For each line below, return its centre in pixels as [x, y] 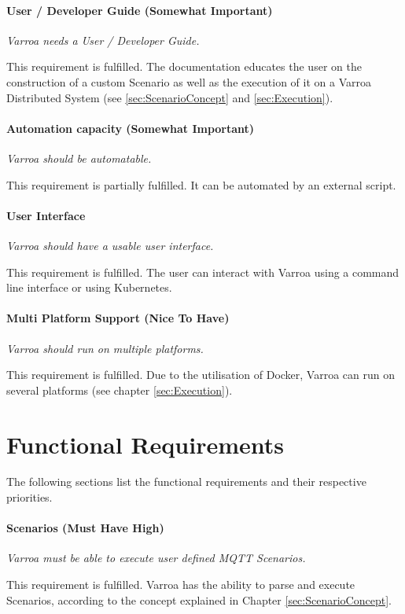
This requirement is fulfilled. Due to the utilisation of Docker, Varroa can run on [201, 375]
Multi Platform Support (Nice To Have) [118, 318]
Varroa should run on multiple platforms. [105, 348]
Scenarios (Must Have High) [85, 528]
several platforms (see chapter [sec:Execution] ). [120, 390]
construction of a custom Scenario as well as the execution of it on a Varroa [189, 81]
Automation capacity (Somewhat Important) [131, 128]
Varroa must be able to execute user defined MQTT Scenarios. [156, 558]
